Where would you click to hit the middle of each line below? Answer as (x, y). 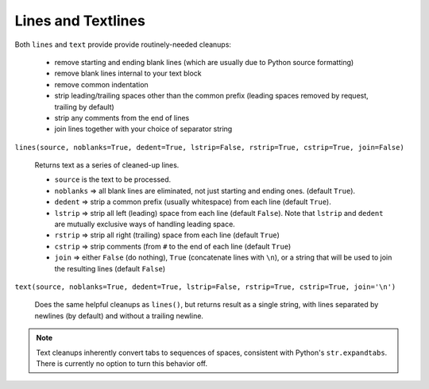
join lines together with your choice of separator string (143, 129)
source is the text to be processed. (113, 179)
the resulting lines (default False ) (110, 268)
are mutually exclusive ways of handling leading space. (145, 224)
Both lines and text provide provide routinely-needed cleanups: (123, 44)
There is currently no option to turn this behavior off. (122, 363)
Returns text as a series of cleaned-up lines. (107, 165)
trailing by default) (84, 106)
